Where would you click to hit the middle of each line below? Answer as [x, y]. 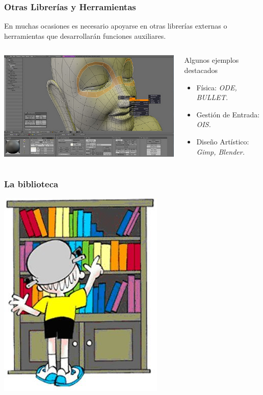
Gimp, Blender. [220, 151]
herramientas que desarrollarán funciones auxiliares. [85, 35]
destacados [201, 70]
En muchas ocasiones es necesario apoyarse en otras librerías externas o [116, 26]
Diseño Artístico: [223, 141]
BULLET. [212, 97]
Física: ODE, [217, 87]
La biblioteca [31, 183]
